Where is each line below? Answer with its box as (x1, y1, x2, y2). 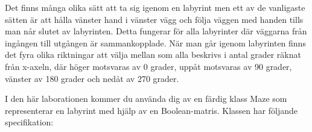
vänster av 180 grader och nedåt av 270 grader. (5, 72, 179, 84)
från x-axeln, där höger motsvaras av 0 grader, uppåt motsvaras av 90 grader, (5, 60, 292, 72)
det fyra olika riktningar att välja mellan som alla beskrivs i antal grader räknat (5, 48, 301, 61)
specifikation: (5, 116, 54, 128)
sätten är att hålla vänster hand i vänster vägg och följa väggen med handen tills (5, 13, 304, 25)
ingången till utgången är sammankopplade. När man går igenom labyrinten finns (5, 36, 306, 49)
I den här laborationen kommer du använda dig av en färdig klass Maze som (5, 92, 287, 105)
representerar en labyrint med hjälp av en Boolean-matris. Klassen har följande (5, 104, 298, 116)
